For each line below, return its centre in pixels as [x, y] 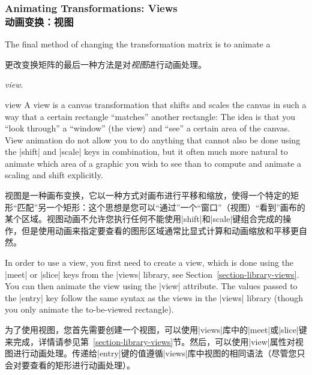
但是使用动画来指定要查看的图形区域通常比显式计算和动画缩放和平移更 [160, 230]
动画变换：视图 [39, 21]
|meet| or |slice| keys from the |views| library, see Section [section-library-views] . [152, 274]
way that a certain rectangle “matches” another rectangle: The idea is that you [150, 116]
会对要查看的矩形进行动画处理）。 [70, 364]
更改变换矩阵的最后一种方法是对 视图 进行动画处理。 [106, 64]
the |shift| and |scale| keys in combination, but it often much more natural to [146, 151]
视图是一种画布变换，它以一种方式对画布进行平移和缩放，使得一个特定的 [148, 195]
